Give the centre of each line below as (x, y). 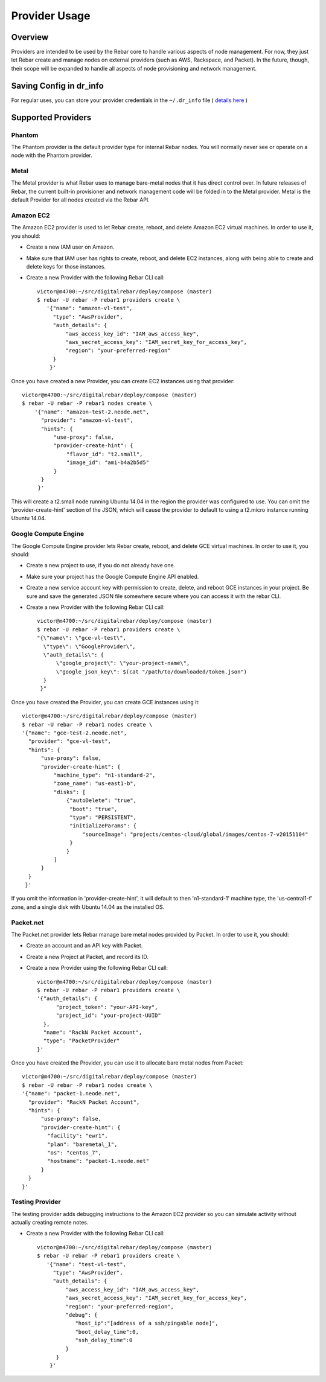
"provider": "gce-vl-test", (70, 741)
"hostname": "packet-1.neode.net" (98, 1161)
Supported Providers (51, 117)
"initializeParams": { (103, 826)
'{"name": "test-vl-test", (86, 1264)
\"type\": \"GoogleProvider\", (89, 646)
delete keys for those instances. (66, 266)
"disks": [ (69, 792)
